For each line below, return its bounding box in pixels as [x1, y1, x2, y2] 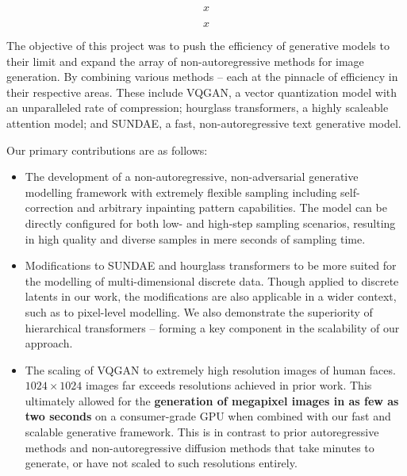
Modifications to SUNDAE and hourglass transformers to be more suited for [25, 257, 397, 274]
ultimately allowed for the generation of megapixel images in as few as [25, 392, 399, 409]
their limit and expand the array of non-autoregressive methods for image [6, 52, 364, 69]
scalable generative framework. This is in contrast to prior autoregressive [25, 424, 379, 440]
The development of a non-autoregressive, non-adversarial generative [25, 168, 359, 185]
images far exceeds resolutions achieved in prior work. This [86, 377, 372, 393]
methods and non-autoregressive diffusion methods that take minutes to [25, 439, 374, 455]
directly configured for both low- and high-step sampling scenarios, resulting [25, 214, 396, 231]
